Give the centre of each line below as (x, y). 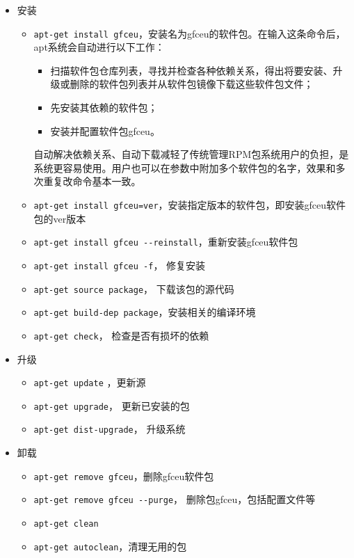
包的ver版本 (60, 218)
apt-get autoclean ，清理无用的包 (110, 546)
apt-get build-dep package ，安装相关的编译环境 (145, 312)
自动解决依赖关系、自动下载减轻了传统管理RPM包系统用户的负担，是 (191, 154)
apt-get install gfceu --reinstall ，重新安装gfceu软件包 (166, 242)
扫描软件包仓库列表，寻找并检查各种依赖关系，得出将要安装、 (192, 70)
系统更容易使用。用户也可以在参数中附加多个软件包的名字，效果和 (185, 167)
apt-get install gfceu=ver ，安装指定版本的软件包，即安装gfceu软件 (190, 205)
